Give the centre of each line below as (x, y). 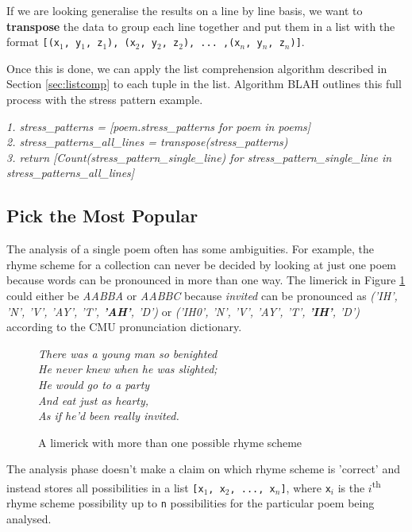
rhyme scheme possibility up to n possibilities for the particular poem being (191, 503)
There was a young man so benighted (128, 353)
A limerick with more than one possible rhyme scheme (170, 442)
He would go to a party (94, 384)
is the (351, 487)
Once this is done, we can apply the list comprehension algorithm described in (197, 68)
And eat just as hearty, (94, 400)
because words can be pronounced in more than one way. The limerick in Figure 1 (206, 280)
